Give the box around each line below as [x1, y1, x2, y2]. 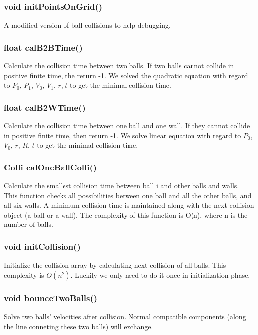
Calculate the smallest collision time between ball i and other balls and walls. [4, 180, 239, 191]
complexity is [4, 269, 44, 279]
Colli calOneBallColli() [4, 161, 97, 173]
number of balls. [4, 219, 53, 229]
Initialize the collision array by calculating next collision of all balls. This [4, 260, 226, 270]
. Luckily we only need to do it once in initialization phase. [70, 269, 250, 279]
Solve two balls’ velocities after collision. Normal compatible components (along [4, 311, 246, 322]
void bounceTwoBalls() [4, 291, 98, 304]
